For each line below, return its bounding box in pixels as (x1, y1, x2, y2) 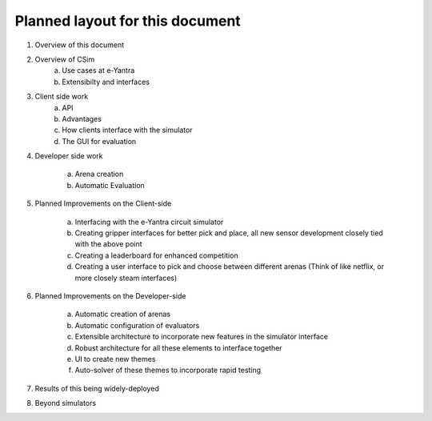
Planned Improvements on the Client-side (34, 198, 172, 208)
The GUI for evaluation (62, 136, 137, 146)
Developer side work (34, 151, 103, 161)
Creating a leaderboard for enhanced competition (74, 251, 239, 260)
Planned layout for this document (14, 12, 242, 30)
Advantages (62, 114, 102, 123)
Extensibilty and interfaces (62, 77, 150, 86)
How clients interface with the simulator (62, 125, 193, 135)
